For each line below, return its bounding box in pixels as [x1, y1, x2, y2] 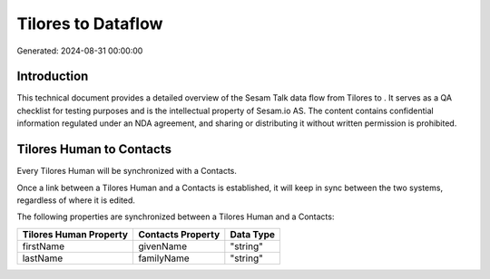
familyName [137, 252, 190, 265]
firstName [22, 240, 65, 253]
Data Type [230, 227, 276, 240]
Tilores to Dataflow [16, 14, 163, 34]
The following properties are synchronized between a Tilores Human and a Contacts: [16, 211, 335, 222]
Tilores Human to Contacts [16, 141, 172, 158]
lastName [22, 252, 64, 265]
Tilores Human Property [22, 227, 129, 240]
